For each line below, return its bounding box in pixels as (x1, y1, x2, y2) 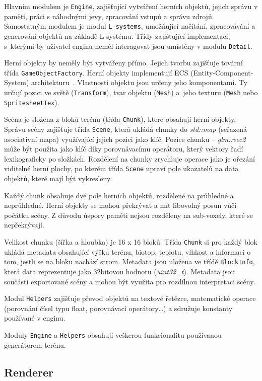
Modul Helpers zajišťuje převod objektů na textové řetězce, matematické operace (4, 293, 256, 303)
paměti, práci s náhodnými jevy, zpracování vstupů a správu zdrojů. (4, 11, 214, 21)
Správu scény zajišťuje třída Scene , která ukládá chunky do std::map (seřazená (4, 123, 247, 134)
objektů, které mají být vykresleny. (4, 173, 112, 184)
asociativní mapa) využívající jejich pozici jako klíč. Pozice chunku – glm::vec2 (4, 133, 246, 144)
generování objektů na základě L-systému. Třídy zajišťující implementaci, (4, 30, 230, 41)
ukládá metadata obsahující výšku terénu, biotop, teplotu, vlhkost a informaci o (4, 246, 251, 257)
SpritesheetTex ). (4, 97, 59, 107)
